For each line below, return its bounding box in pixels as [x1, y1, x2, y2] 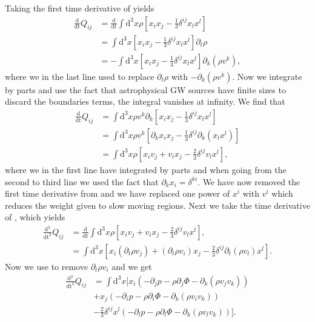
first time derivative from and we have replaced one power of [5, 187, 230, 200]
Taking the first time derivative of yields [5, 2, 154, 14]
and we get [111, 260, 152, 272]
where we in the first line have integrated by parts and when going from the [5, 163, 287, 176]
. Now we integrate [232, 70, 302, 82]
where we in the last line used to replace [5, 70, 154, 82]
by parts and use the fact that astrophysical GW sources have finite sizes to [5, 83, 286, 96]
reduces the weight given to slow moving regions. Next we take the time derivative [5, 199, 310, 211]
